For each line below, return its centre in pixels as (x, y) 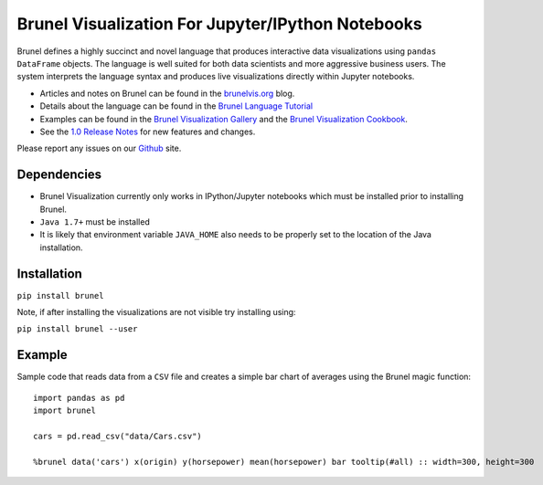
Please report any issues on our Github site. (99, 148)
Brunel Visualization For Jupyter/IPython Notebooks (219, 24)
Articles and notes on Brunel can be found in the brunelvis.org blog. (167, 93)
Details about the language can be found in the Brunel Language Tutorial (176, 106)
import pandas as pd (79, 398)
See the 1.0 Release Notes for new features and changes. (148, 132)
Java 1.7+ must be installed (95, 221)
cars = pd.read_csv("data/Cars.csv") (118, 436)
